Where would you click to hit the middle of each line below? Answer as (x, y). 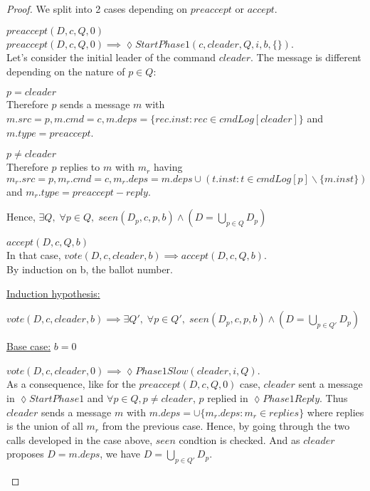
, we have (120, 454)
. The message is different (306, 57)
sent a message (331, 384)
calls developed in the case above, (80, 439)
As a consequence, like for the (71, 384)
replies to (80, 167)
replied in (228, 397)
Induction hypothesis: (53, 293)
